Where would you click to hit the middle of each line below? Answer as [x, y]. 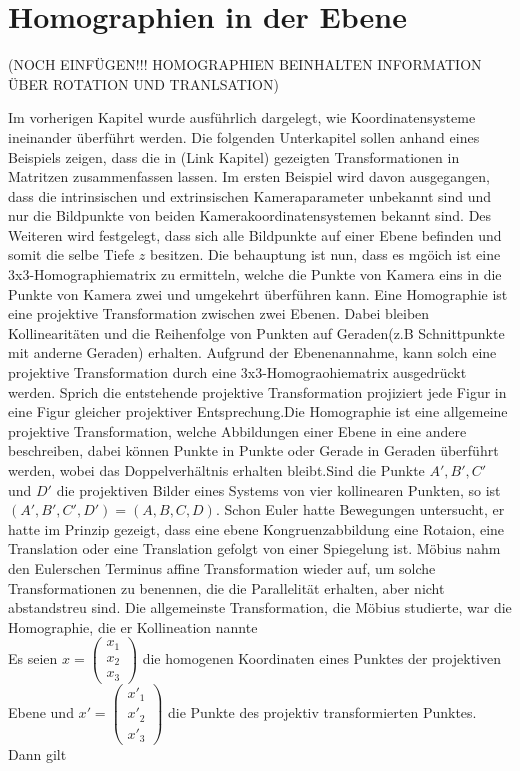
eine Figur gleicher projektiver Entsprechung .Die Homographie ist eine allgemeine [258, 411]
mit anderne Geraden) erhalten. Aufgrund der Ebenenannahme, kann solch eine [252, 352]
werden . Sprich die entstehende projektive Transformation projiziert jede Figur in [257, 391]
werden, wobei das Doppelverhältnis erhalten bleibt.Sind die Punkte [216, 470]
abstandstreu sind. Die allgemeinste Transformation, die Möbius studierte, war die [260, 607]
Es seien [33, 658]
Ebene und [41, 712]
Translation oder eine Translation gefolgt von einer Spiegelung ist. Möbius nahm [254, 548]
